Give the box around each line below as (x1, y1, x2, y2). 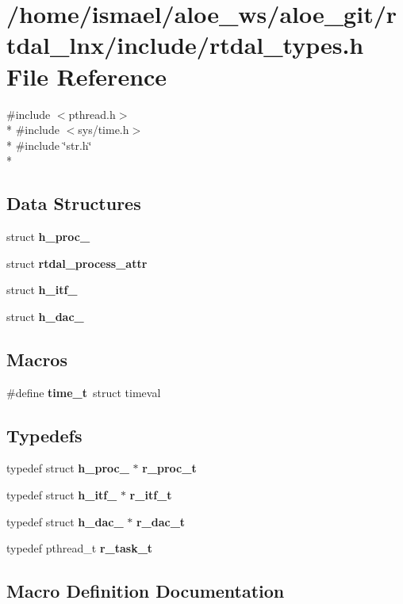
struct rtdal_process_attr (6, 254, 148, 271)
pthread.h (68, 105, 116, 122)
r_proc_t (142, 460, 197, 476)
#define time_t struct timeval (6, 384, 161, 400)
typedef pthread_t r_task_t (6, 540, 153, 556)
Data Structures (6, 191, 141, 216)
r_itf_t (129, 487, 172, 503)
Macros (6, 346, 67, 371)
